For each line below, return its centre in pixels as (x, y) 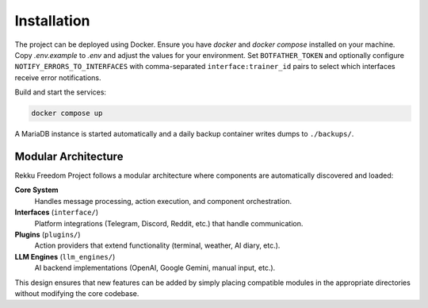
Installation (52, 21)
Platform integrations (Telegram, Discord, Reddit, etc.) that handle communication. (169, 223)
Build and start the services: (61, 92)
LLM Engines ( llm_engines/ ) (65, 256)
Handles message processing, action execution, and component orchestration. (163, 201)
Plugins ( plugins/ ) (48, 234)
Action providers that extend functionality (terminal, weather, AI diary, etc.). (157, 245)
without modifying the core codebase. (77, 293)
